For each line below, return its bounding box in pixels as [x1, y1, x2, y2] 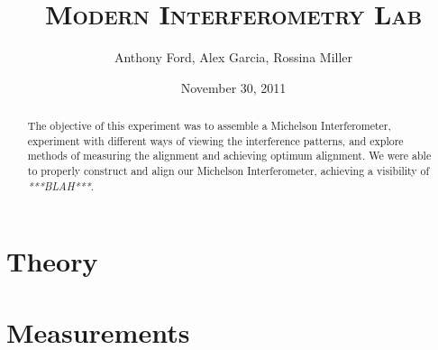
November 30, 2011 [180, 78, 287, 97]
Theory [6, 243, 98, 280]
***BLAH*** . [27, 178, 95, 193]
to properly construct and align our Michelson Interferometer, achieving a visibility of [27, 163, 430, 179]
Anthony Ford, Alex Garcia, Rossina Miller [114, 48, 353, 67]
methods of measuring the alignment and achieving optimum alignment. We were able [27, 148, 432, 163]
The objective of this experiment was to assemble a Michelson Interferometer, [27, 118, 391, 134]
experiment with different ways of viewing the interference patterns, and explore [27, 133, 404, 148]
